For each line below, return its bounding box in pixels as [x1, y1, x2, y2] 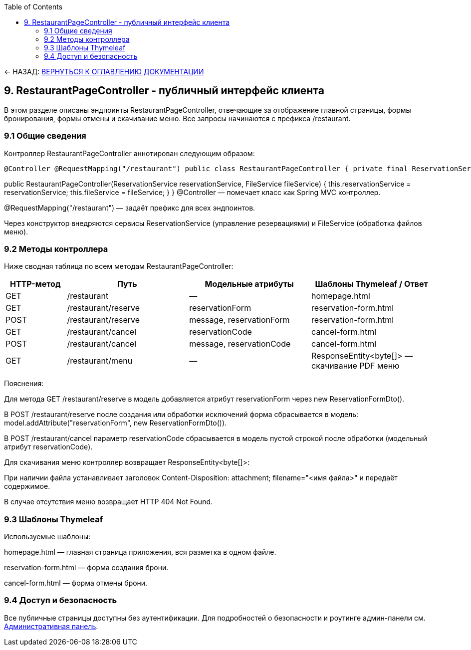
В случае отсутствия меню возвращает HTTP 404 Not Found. [4, 497, 213, 506]
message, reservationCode [189, 339, 291, 349]
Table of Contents [4, 2, 63, 11]
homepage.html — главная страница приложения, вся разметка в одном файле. [4, 548, 276, 557]
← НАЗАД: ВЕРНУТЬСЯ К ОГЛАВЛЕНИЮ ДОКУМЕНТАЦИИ [4, 67, 204, 76]
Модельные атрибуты [205, 279, 294, 289]
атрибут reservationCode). [4, 442, 93, 451]
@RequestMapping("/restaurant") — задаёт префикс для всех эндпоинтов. [4, 203, 255, 212]
